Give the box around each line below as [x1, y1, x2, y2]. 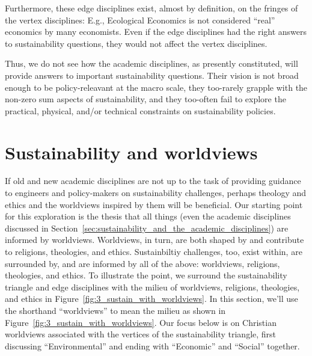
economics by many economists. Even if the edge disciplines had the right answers [5, 25, 307, 38]
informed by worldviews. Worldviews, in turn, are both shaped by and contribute [5, 233, 304, 246]
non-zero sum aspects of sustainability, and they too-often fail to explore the [5, 93, 286, 105]
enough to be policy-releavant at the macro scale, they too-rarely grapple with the [5, 81, 308, 93]
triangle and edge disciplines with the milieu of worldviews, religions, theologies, [5, 280, 300, 293]
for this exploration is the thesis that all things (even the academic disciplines [5, 210, 291, 222]
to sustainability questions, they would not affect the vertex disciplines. [5, 37, 268, 49]
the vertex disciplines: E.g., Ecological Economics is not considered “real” [5, 13, 275, 26]
